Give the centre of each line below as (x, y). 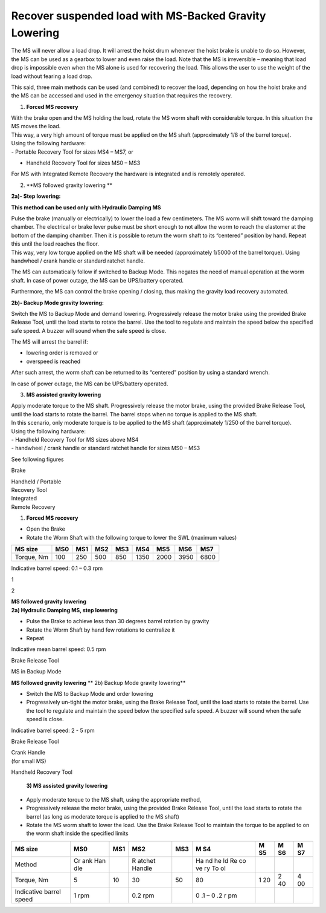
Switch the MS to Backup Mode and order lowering (90, 693)
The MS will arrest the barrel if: (50, 342)
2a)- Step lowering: (36, 196)
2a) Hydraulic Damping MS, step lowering (64, 610)
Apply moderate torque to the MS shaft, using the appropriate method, (114, 799)
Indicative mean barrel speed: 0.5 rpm (59, 649)
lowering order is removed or (62, 353)
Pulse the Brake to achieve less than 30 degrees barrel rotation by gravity (118, 621)
